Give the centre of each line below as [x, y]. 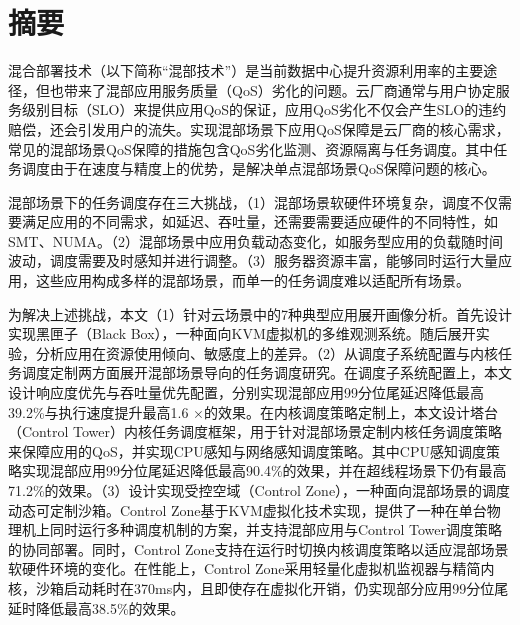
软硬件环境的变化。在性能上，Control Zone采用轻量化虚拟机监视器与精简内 [251, 568]
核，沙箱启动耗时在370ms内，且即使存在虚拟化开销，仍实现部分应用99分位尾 [258, 587]
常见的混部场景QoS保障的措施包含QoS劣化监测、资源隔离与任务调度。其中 [251, 148]
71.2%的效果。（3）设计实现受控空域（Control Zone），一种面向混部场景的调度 [259, 490]
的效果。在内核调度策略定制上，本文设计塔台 [351, 411]
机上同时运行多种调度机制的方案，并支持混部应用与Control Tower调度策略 [261, 529]
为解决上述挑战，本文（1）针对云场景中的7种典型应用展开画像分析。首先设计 [260, 313]
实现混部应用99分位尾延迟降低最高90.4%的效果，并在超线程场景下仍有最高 [264, 470]
